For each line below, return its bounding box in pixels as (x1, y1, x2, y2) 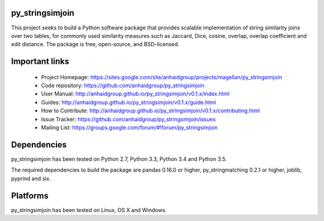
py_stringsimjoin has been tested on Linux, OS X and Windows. (11, 206, 167, 213)
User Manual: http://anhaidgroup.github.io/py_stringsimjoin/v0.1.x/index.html (41, 90, 230, 97)
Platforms (11, 190, 49, 201)
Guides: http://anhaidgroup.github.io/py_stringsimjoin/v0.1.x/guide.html (41, 98, 216, 106)
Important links (11, 56, 70, 67)
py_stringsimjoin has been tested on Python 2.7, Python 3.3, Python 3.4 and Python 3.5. (11, 155, 227, 162)
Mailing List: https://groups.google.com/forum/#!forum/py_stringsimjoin (41, 124, 218, 132)
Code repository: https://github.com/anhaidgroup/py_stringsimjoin (41, 82, 205, 89)
